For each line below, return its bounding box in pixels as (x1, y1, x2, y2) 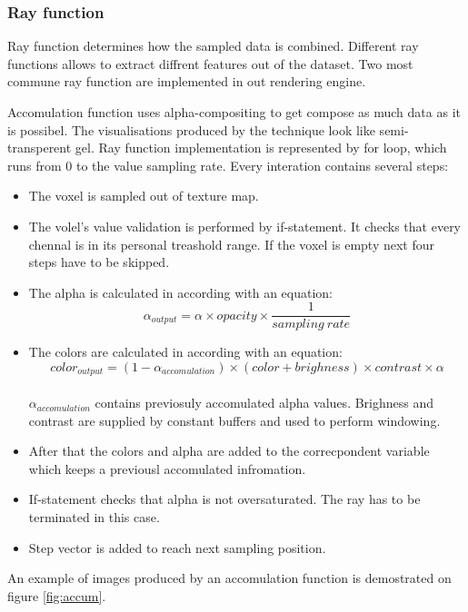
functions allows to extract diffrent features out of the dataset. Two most (7, 54, 413, 73)
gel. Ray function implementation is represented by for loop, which (75, 138, 447, 157)
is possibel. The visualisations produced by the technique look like (7, 120, 375, 139)
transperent (7, 138, 72, 157)
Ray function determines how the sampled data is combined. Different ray (7, 36, 419, 55)
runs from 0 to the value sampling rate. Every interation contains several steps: (7, 155, 449, 174)
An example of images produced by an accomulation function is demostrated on (7, 568, 452, 587)
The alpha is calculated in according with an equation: (28, 282, 333, 301)
